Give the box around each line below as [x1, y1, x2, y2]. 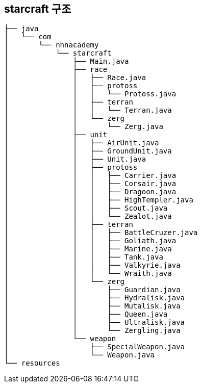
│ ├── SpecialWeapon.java [4, 343, 185, 351]
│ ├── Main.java [4, 57, 129, 66]
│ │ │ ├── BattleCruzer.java [4, 228, 198, 237]
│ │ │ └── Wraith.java [4, 269, 172, 278]
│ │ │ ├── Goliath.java [4, 237, 177, 245]
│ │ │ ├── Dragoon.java [4, 188, 177, 196]
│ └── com [4, 33, 52, 41]
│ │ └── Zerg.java [4, 122, 163, 131]
